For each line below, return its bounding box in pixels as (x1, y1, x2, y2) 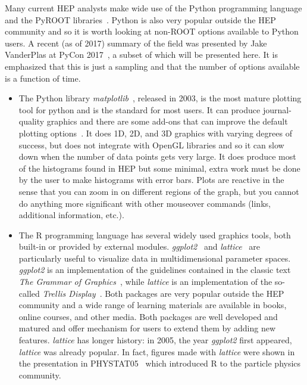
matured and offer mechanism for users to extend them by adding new (18, 322, 276, 334)
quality (18, 115, 45, 128)
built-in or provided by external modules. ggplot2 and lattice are (18, 240, 261, 253)
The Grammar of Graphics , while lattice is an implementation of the (18, 275, 272, 288)
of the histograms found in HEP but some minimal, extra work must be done (18, 162, 300, 174)
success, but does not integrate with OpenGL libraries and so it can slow (18, 138, 284, 151)
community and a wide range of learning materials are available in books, (18, 299, 287, 311)
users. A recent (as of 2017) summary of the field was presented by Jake (5, 36, 267, 49)
